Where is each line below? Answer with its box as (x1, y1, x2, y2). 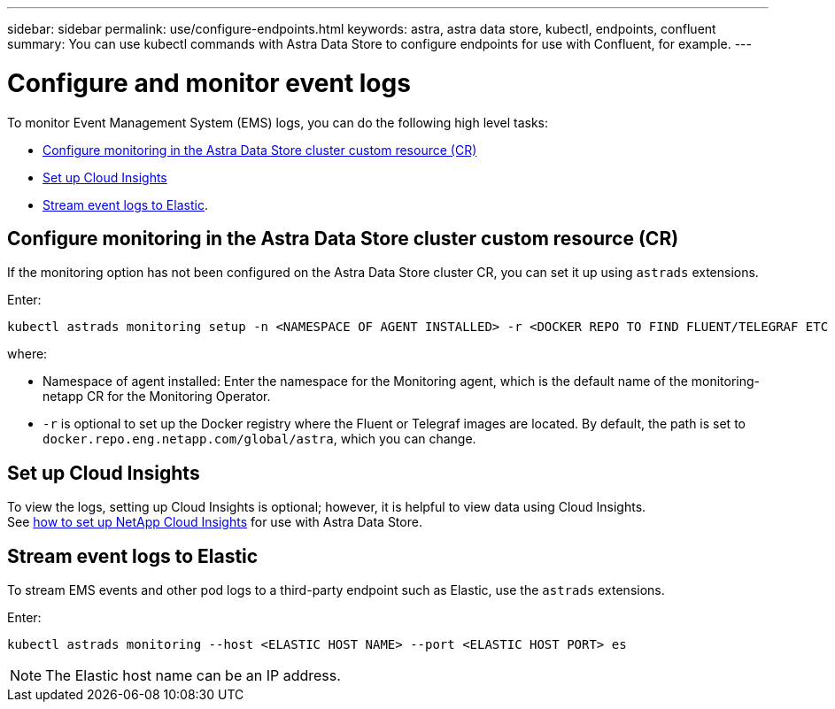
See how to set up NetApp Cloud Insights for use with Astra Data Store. (7, 514, 422, 530)
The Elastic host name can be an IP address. (45, 667, 341, 685)
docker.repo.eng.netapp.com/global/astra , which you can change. (43, 431, 476, 447)
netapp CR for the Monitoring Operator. (43, 389, 271, 405)
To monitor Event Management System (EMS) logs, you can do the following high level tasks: (7, 114, 549, 130)
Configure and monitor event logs (7, 67, 411, 98)
